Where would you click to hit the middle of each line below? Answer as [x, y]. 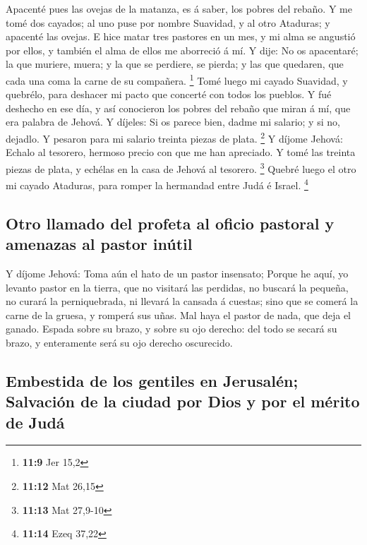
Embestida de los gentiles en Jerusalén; [152, 380]
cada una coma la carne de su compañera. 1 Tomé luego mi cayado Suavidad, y [177, 79]
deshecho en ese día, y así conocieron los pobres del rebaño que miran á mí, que [178, 108]
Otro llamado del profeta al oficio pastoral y [170, 223]
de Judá [35, 422]
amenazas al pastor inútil [99, 244]
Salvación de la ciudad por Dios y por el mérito [183, 401]
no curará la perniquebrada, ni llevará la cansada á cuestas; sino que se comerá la [182, 301]
